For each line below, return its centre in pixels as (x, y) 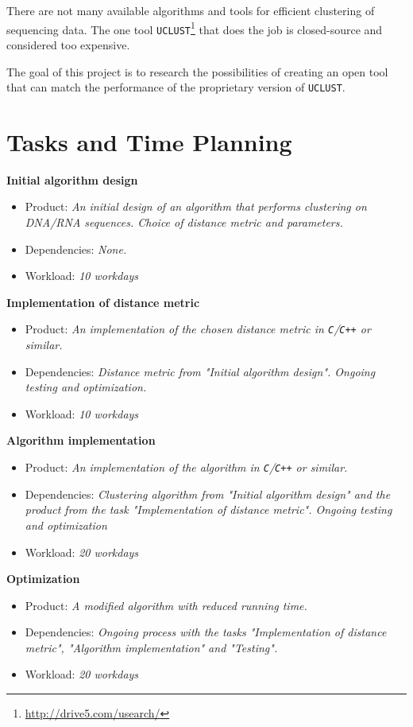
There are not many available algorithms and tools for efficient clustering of (191, 10)
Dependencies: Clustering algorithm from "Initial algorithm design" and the (208, 494)
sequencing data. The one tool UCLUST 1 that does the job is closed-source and (195, 28)
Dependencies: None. (76, 249)
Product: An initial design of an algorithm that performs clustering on (196, 206)
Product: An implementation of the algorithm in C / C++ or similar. (186, 467)
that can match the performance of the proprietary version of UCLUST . (176, 87)
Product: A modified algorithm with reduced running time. (166, 605)
